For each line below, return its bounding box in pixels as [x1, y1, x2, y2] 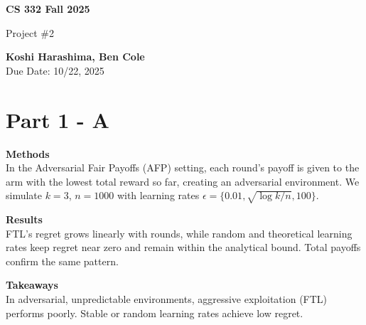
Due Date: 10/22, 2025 [6, 63, 104, 78]
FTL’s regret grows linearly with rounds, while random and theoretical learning [6, 225, 352, 240]
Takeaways [6, 277, 58, 292]
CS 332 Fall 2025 [6, 1, 90, 16]
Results [6, 212, 43, 227]
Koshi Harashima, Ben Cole [6, 49, 145, 64]
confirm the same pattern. [6, 253, 119, 268]
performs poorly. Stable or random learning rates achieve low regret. [6, 305, 303, 320]
